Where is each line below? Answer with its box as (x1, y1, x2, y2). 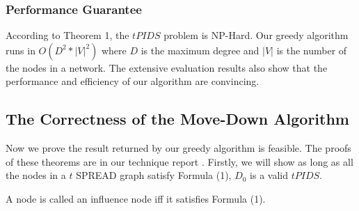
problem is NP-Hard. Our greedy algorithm (163, 28, 349, 42)
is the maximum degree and (141, 42, 260, 57)
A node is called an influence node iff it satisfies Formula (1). (6, 191, 266, 205)
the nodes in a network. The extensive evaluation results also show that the (6, 60, 328, 75)
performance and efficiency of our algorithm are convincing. (6, 74, 260, 88)
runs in (6, 42, 35, 57)
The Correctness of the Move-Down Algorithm (6, 108, 349, 130)
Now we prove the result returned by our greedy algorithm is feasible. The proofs (6, 141, 351, 155)
